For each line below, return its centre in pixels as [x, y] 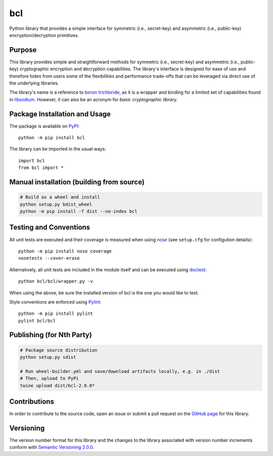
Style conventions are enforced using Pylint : [55, 302]
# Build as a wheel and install [60, 197]
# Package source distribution [59, 350]
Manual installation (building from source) [77, 182]
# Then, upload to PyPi [50, 379]
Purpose [23, 50]
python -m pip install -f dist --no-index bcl [79, 212]
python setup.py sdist [48, 357]
